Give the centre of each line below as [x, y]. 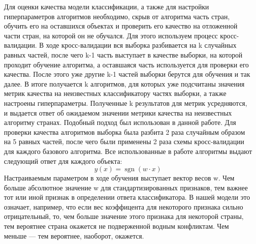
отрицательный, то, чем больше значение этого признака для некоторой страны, [124, 216]
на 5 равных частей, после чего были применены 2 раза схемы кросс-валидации [124, 141]
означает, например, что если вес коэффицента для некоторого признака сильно [124, 206]
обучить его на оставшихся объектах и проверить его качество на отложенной [121, 26]
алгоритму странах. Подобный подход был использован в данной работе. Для [120, 122]
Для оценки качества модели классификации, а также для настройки [107, 6]
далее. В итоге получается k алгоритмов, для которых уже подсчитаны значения [124, 83]
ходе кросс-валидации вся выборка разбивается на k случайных [141, 45]
